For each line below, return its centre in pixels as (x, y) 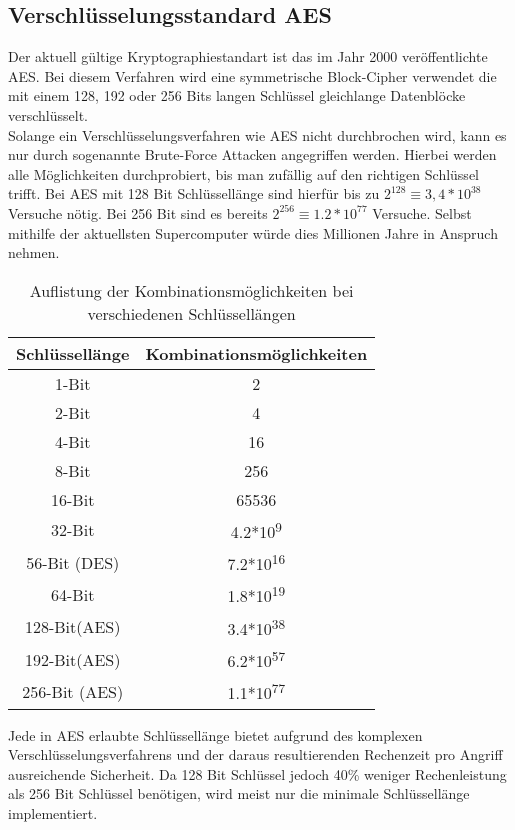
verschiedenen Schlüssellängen (191, 313)
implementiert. (53, 813)
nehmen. (34, 252)
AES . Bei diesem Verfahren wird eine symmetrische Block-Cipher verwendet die (252, 75)
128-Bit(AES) (72, 627)
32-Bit (73, 530)
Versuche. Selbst (422, 212)
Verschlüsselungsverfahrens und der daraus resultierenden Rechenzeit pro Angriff (255, 754)
